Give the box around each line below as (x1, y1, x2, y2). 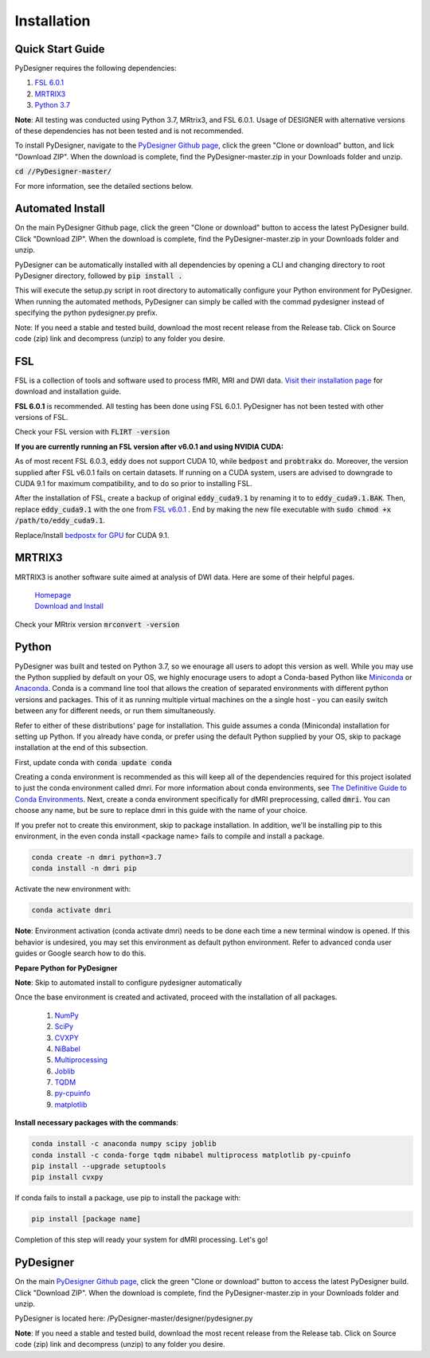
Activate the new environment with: (14, 885, 131, 894)
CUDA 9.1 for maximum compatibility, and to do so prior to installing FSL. (14, 479, 252, 489)
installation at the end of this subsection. (14, 743, 148, 752)
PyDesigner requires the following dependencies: (14, 64, 177, 73)
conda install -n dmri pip (31, 864, 137, 873)
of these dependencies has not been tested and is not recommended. (14, 126, 244, 135)
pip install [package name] (31, 1215, 141, 1223)
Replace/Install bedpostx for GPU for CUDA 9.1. (14, 530, 170, 540)
